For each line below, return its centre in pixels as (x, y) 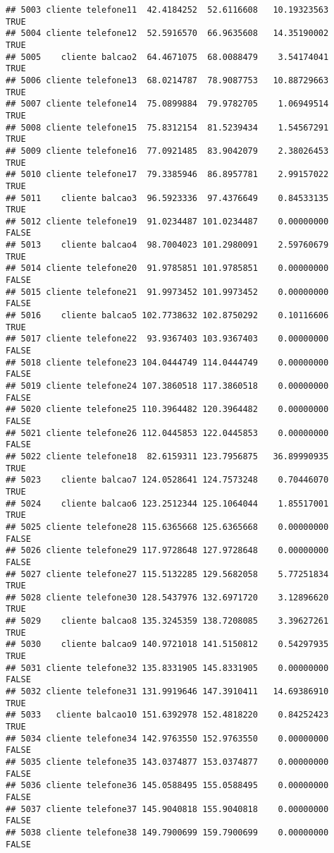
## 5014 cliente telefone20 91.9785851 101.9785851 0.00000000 (167, 268)
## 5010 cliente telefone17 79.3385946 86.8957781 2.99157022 (167, 175)
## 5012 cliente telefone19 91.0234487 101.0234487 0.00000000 (167, 221)
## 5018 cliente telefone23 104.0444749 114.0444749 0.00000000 (167, 362)
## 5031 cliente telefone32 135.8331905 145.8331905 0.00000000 (167, 668)
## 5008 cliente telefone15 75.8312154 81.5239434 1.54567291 (167, 127)
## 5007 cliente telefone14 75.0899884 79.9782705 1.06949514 (167, 104)
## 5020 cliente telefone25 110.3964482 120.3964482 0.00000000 (167, 410)
